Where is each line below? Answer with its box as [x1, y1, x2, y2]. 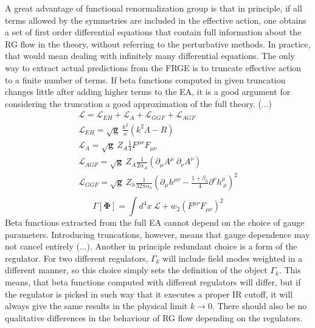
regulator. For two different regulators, [5, 251, 148, 264]
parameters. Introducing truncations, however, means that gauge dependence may [5, 228, 310, 240]
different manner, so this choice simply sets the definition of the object [5, 263, 268, 276]
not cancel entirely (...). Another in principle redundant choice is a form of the [5, 240, 297, 253]
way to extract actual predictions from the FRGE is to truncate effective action [5, 61, 302, 74]
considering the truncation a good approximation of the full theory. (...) [5, 97, 272, 110]
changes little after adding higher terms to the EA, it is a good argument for [5, 85, 291, 98]
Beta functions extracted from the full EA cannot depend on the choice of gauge [5, 216, 305, 229]
